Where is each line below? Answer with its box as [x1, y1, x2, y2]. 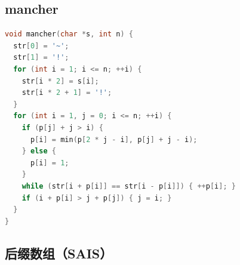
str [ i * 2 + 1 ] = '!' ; [21, 88, 112, 97]
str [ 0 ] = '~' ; [13, 41, 69, 50]
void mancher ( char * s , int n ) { [5, 30, 133, 39]
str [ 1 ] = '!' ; [13, 53, 69, 62]
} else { [21, 147, 56, 156]
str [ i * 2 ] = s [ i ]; [21, 76, 99, 85]
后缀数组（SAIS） [5, 244, 113, 262]
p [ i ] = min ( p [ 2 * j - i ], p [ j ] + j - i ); [30, 135, 198, 144]
